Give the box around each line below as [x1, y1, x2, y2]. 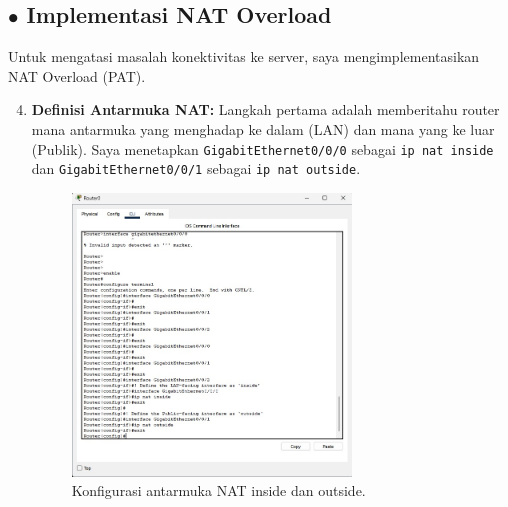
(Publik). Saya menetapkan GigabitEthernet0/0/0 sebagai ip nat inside [31, 138, 494, 159]
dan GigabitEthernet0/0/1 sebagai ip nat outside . [31, 158, 361, 179]
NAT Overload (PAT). [8, 65, 146, 86]
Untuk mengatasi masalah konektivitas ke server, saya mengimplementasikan [8, 46, 480, 67]
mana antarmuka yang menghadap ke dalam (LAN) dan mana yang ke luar [31, 118, 495, 139]
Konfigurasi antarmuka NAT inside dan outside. [71, 480, 366, 501]
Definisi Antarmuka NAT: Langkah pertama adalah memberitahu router [31, 99, 500, 120]
